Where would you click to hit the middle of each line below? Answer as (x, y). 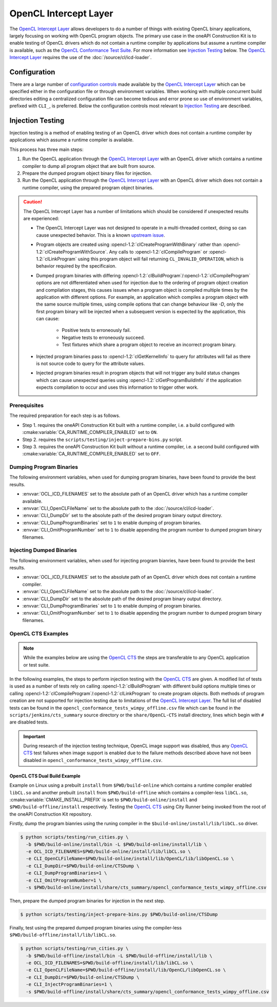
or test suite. (36, 664)
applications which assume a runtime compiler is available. (72, 140)
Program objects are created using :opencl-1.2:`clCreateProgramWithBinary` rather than (129, 244)
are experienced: (41, 218)
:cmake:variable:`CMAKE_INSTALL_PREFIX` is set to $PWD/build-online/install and (103, 800)
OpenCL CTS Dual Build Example (45, 776)
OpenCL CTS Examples (39, 633)
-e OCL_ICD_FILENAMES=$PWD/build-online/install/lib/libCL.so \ (108, 851)
